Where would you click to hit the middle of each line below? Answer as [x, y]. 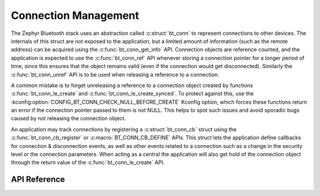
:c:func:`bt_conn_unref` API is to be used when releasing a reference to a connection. [115, 75]
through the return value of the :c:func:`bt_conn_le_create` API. [88, 162]
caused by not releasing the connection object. [68, 118]
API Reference [38, 180]
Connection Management [75, 15]
